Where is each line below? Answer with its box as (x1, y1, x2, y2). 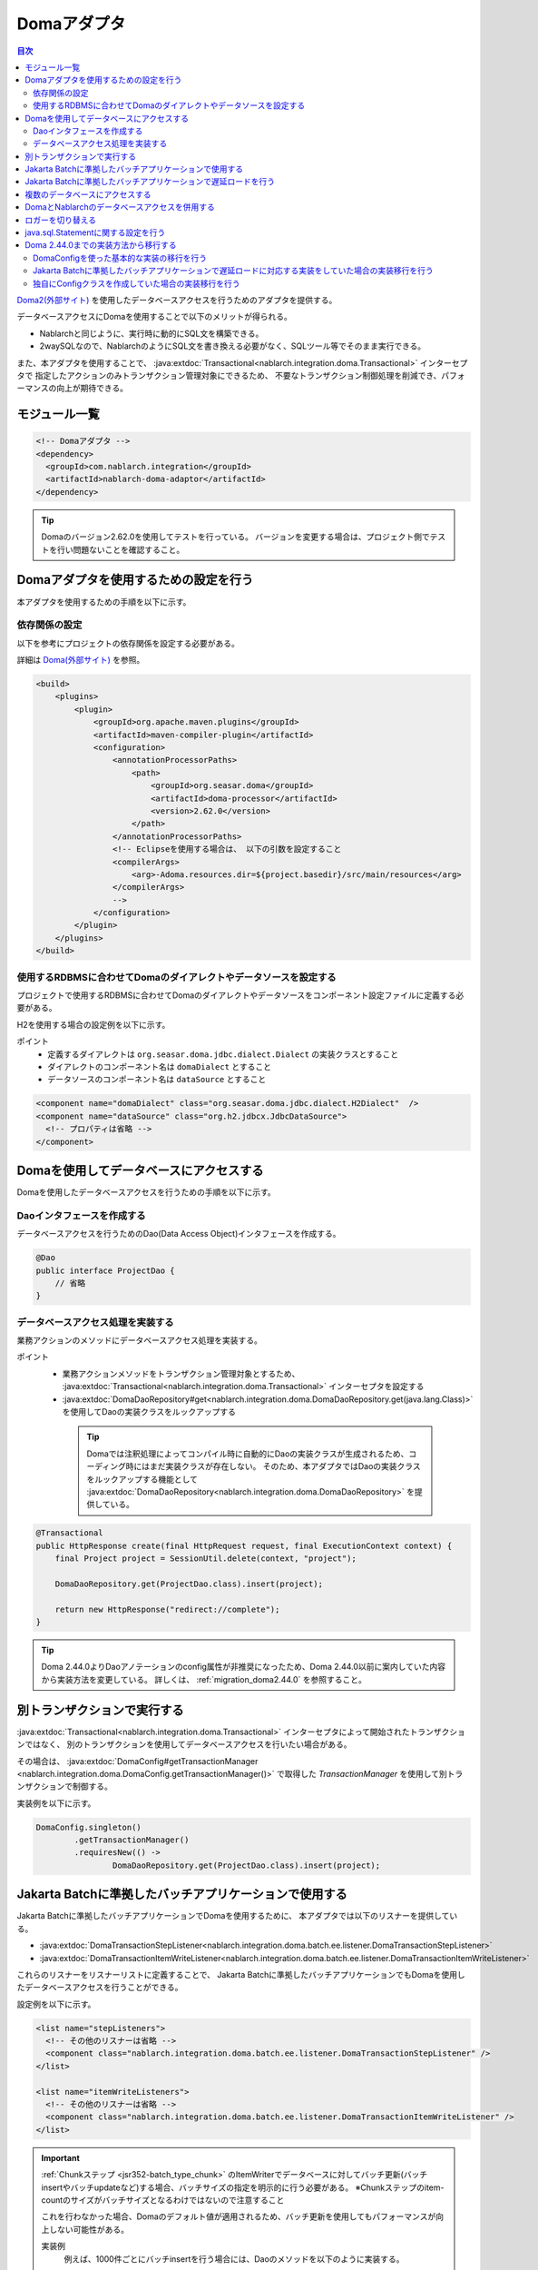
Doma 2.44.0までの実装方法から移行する (24, 240, 177, 251)
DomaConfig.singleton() (35, 1821, 142, 1832)
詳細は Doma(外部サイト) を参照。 (16, 655, 145, 666)
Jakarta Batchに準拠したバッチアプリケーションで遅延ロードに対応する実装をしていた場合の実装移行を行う (33, 265, 435, 276)
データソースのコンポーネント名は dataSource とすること (47, 1074, 267, 1085)
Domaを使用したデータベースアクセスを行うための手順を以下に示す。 (16, 1187, 276, 1198)
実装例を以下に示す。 (16, 1798, 96, 1809)
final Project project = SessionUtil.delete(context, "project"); (54, 1554, 357, 1564)
